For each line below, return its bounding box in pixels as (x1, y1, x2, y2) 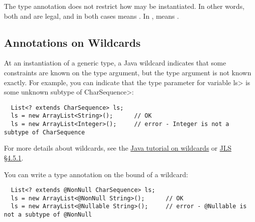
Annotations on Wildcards (4, 34, 141, 50)
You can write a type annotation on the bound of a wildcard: (4, 169, 188, 179)
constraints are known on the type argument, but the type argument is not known (4, 67, 252, 77)
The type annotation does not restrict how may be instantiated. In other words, (4, 1, 245, 11)
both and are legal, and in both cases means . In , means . (4, 10, 179, 21)
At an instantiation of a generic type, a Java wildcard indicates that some (4, 58, 226, 68)
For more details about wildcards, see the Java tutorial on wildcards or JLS (4, 143, 231, 153)
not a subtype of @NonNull (4, 211, 92, 219)
